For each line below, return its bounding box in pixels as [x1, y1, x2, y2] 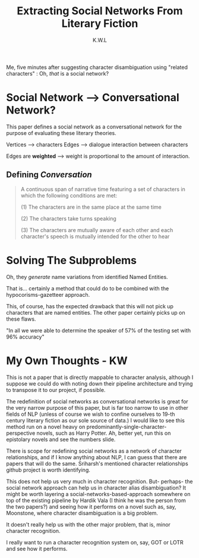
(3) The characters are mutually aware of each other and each [20, 226, 173, 233]
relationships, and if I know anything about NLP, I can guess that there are [6, 453, 187, 460]
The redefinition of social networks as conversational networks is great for [6, 397, 188, 405]
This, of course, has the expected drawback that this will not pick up [6, 302, 174, 310]
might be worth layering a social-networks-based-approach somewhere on [6, 490, 191, 497]
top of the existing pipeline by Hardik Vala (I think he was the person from [6, 497, 186, 504]
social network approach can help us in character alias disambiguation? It [6, 484, 187, 491]
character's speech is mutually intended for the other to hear [20, 233, 170, 240]
